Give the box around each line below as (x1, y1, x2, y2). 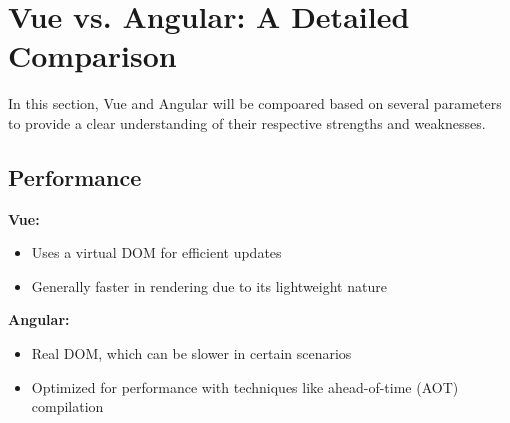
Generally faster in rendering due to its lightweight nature (31, 275, 387, 296)
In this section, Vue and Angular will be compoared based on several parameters (8, 93, 502, 114)
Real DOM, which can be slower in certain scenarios (31, 343, 352, 364)
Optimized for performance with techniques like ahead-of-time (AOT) (31, 376, 459, 397)
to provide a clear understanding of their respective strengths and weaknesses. (8, 112, 486, 133)
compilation (31, 396, 104, 417)
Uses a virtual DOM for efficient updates (31, 242, 282, 263)
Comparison (8, 35, 177, 76)
